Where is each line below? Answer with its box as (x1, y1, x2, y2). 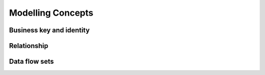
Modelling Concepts (9, 7, 93, 18)
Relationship (9, 42, 49, 50)
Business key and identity (9, 26, 90, 34)
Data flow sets (9, 57, 54, 66)
